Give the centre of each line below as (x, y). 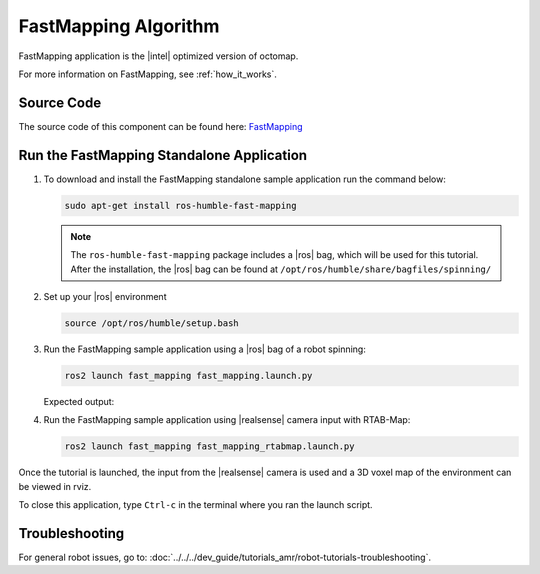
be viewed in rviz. (55, 486)
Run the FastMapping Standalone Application (163, 155)
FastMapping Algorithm (119, 26)
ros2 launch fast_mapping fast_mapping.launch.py (188, 375)
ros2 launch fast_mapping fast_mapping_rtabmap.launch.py (209, 446)
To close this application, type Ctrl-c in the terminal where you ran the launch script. (196, 504)
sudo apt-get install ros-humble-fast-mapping (180, 205)
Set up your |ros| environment (105, 296)
